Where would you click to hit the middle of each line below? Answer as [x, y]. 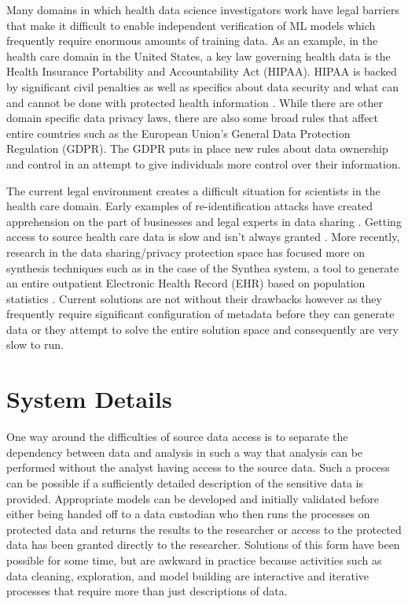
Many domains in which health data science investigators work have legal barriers [203, 9]
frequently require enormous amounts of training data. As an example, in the [192, 41]
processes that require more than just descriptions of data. [147, 591]
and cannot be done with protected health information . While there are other [195, 102]
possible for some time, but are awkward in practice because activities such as [194, 560]
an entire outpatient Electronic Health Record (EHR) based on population [186, 283]
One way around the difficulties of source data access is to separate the [177, 437]
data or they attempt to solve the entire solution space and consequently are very [202, 329]
